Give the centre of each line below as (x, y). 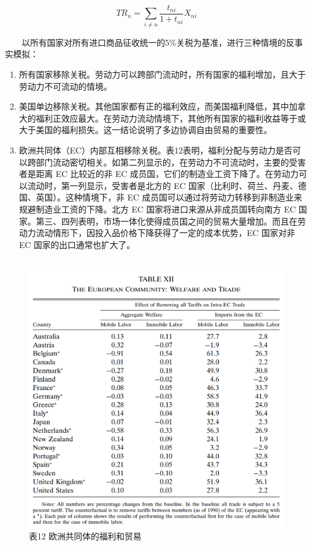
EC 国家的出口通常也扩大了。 (77, 244)
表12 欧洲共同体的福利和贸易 (85, 535)
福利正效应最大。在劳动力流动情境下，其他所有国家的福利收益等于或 (171, 118)
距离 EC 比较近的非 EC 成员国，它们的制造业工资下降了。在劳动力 (167, 174)
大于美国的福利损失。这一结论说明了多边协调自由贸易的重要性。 (145, 130)
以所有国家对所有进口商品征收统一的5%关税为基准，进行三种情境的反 (158, 42)
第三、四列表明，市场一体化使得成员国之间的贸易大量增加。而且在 (167, 221)
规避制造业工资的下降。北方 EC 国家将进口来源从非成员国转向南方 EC (158, 209)
